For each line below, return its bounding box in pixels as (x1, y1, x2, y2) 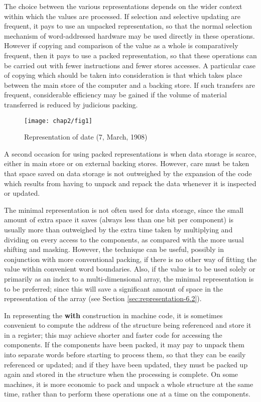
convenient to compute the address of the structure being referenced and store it (4, 320, 251, 330)
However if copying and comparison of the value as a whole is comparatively (4, 40, 238, 51)
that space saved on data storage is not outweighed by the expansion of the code (4, 168, 252, 178)
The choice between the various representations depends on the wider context (4, 1, 242, 11)
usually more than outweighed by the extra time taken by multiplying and (4, 224, 233, 234)
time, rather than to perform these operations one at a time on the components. (4, 388, 250, 399)
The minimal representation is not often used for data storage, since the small (4, 204, 243, 215)
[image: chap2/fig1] (24, 117, 93, 124)
